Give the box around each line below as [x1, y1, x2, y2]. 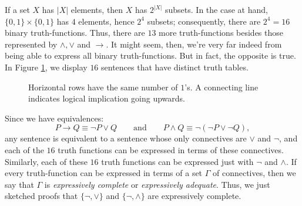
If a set [5, 4, 30, 15]
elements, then [71, 4, 123, 15]
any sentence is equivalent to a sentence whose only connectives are [5, 132, 247, 144]
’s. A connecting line [184, 80, 259, 93]
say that [5, 178, 34, 190]
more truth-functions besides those [159, 26, 284, 39]
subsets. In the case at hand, [165, 4, 268, 15]
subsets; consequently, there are [147, 15, 261, 27]
